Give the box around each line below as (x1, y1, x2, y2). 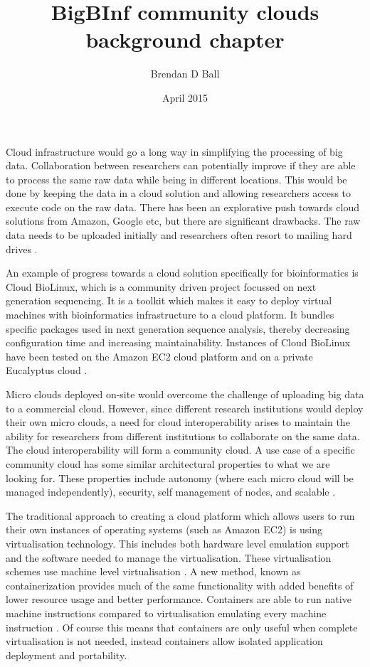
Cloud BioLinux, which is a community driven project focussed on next (6, 279, 317, 294)
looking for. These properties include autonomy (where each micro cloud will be (6, 470, 354, 485)
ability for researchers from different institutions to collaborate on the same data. (6, 428, 360, 443)
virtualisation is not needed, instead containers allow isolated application (6, 634, 323, 649)
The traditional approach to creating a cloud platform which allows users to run (6, 508, 355, 523)
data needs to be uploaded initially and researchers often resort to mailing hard (6, 228, 352, 242)
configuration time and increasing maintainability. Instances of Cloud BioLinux (6, 335, 351, 350)
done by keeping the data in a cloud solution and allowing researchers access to (6, 186, 351, 201)
